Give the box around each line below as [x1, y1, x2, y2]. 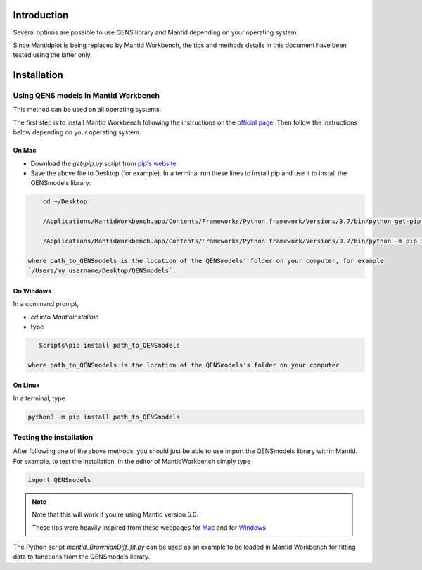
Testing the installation [13, 432, 94, 442]
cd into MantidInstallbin [30, 312, 99, 321]
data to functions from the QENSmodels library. [13, 552, 151, 561]
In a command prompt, [13, 300, 79, 308]
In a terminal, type [13, 394, 66, 403]
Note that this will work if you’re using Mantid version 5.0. [32, 510, 198, 519]
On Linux [13, 381, 40, 390]
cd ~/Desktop [42, 198, 88, 205]
